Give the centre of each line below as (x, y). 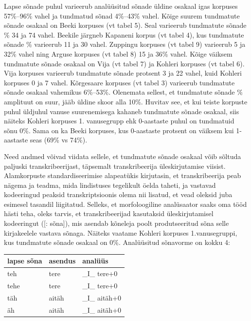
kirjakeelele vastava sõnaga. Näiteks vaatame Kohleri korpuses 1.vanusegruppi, (121, 232)
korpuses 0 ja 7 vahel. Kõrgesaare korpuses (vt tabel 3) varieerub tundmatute (119, 82)
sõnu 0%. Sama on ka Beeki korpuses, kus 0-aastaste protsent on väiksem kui (119, 130)
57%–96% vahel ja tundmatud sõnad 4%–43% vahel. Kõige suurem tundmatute (122, 15)
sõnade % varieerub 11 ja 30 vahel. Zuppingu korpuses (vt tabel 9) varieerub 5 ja (125, 44)
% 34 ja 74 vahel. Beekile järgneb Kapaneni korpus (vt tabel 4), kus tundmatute (124, 34)
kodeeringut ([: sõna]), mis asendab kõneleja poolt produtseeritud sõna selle (117, 223)
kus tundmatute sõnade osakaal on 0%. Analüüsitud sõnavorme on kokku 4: (117, 242)
